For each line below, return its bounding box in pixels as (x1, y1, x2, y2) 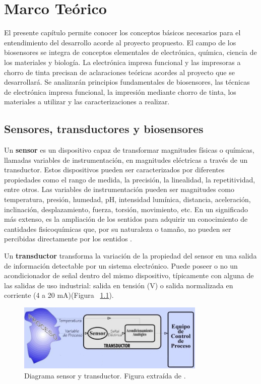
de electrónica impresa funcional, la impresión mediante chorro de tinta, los (4, 86, 236, 97)
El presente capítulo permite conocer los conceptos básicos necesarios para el (4, 27, 241, 38)
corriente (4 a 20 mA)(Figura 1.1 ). (4, 290, 114, 300)
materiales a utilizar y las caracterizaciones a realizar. (4, 96, 170, 107)
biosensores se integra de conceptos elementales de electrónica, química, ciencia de (4, 47, 257, 57)
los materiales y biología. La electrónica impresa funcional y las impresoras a (4, 56, 241, 67)
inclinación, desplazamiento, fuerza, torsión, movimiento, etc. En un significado (4, 204, 248, 214)
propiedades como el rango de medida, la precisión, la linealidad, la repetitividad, (4, 174, 255, 184)
